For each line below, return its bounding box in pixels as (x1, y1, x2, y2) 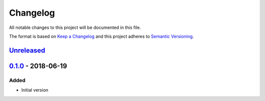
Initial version (21, 87, 49, 93)
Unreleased (9, 46, 46, 54)
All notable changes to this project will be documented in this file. (9, 25, 141, 30)
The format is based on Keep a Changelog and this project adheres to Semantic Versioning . (9, 33, 194, 39)
